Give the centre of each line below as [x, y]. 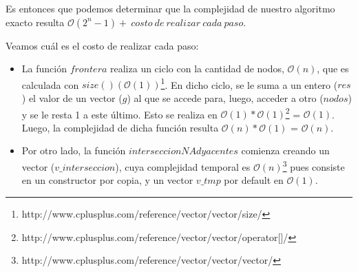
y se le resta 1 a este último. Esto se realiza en [119, 114]
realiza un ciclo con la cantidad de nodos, [197, 69]
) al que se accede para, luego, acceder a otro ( [225, 98]
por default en [254, 180]
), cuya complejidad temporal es [183, 166]
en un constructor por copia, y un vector [107, 180]
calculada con [50, 84]
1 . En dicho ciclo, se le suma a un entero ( [249, 83]
